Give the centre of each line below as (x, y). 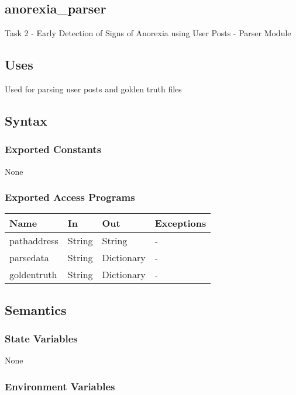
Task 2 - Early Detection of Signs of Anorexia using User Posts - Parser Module (148, 33)
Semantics (36, 309)
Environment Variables (60, 386)
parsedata (29, 258)
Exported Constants (53, 149)
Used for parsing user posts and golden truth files (93, 89)
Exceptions (180, 223)
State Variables (41, 339)
